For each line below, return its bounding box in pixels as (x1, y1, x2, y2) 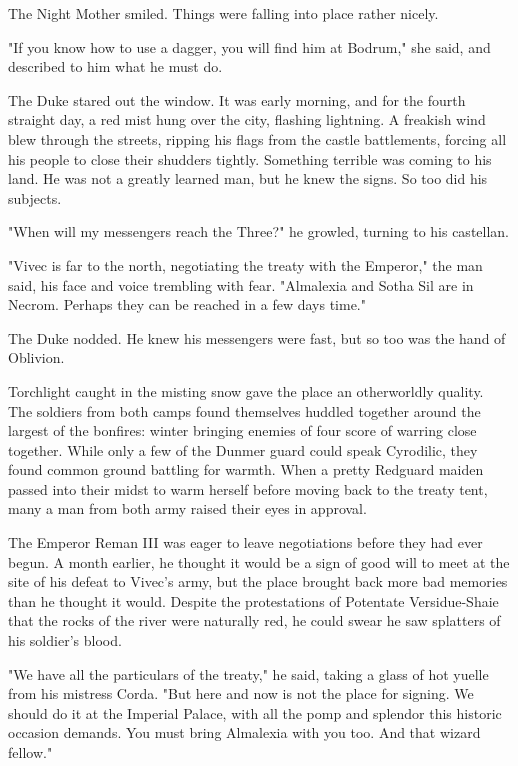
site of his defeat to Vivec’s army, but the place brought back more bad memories (8, 571, 508, 592)
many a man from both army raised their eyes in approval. (8, 498, 367, 519)
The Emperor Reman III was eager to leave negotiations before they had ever (8, 532, 483, 553)
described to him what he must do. (8, 56, 223, 77)
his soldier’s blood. (8, 630, 122, 651)
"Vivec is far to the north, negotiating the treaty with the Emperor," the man (8, 254, 483, 275)
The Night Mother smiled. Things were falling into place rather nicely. (8, 3, 439, 23)
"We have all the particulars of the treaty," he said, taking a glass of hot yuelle (8, 663, 489, 684)
